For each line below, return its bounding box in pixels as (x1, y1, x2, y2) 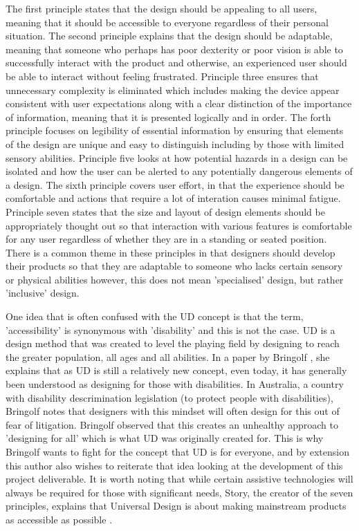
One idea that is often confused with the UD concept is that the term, (6, 309, 304, 324)
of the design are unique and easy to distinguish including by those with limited (6, 136, 344, 151)
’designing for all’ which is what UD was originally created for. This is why (6, 431, 324, 445)
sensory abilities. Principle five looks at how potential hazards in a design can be (6, 150, 348, 165)
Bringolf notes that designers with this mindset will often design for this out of (6, 404, 340, 418)
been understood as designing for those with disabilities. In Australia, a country (6, 377, 344, 391)
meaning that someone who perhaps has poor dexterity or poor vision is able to (6, 41, 343, 56)
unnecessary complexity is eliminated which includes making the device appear (6, 82, 340, 97)
